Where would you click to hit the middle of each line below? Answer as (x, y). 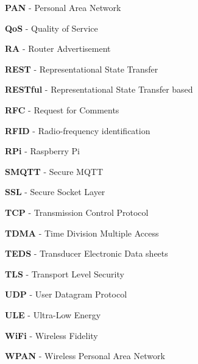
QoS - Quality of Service (51, 28)
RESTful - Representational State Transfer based (99, 89)
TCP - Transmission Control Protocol (77, 212)
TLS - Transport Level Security (65, 273)
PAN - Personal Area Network (63, 7)
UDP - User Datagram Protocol (66, 294)
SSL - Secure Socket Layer (55, 192)
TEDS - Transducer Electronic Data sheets (87, 253)
